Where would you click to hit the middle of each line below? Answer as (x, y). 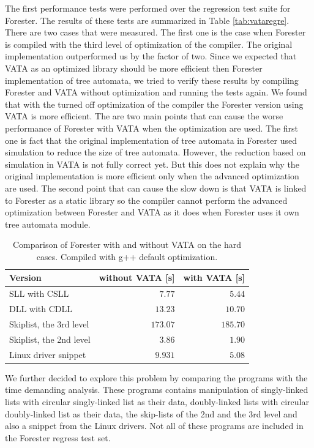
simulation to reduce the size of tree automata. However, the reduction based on (155, 152)
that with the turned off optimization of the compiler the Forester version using (154, 104)
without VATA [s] (137, 278)
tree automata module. (48, 224)
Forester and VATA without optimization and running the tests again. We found (156, 92)
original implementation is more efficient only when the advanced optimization (152, 176)
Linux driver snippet (48, 354)
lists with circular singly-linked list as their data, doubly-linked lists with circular (157, 401)
